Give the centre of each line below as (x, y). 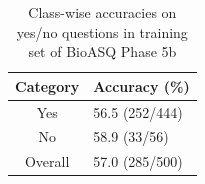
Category (47, 85)
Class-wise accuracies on (102, 12)
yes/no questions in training (102, 31)
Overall (47, 161)
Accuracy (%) (141, 85)
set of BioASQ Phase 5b (102, 51)
